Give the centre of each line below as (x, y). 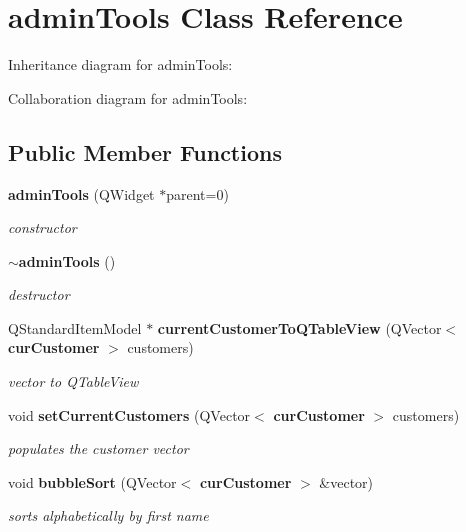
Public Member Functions (145, 151)
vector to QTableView (73, 381)
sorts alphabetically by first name (108, 515)
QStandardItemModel (75, 327)
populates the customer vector (98, 448)
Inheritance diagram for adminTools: (120, 64)
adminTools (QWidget (81, 193)
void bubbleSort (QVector (92, 481)
